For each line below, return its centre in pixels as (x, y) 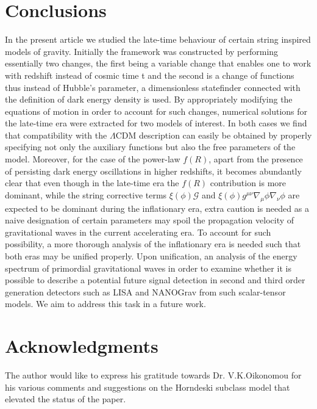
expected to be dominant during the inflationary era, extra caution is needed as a (157, 208)
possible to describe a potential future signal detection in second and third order (155, 280)
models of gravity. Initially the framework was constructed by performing (142, 51)
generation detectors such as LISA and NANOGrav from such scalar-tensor (145, 291)
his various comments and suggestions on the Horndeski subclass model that (148, 387)
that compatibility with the (56, 135)
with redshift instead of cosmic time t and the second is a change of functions (150, 75)
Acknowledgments (82, 346)
